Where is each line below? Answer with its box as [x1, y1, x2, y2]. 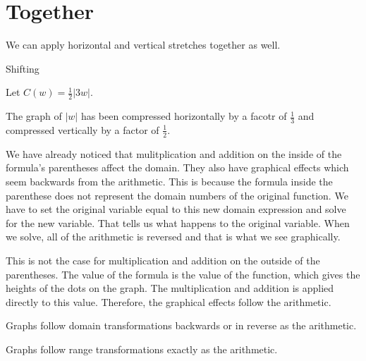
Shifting [6, 61, 39, 75]
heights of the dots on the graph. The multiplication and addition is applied [6, 281, 334, 295]
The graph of [6, 109, 62, 123]
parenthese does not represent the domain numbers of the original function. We [6, 188, 348, 202]
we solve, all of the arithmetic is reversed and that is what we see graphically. [6, 229, 341, 244]
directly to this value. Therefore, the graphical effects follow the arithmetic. [6, 294, 331, 309]
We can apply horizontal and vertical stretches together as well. [6, 37, 281, 52]
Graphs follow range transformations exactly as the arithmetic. [6, 341, 278, 356]
